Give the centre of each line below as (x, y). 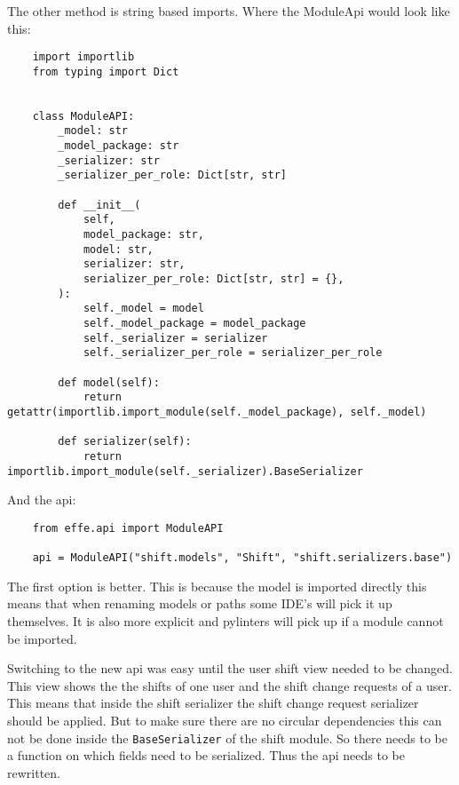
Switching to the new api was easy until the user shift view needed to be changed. (230, 668)
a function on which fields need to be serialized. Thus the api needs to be (206, 755)
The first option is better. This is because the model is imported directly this (217, 586)
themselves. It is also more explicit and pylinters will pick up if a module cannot (226, 620)
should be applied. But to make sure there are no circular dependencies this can (225, 720)
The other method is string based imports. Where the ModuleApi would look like (229, 11)
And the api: (42, 500)
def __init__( (99, 205)
